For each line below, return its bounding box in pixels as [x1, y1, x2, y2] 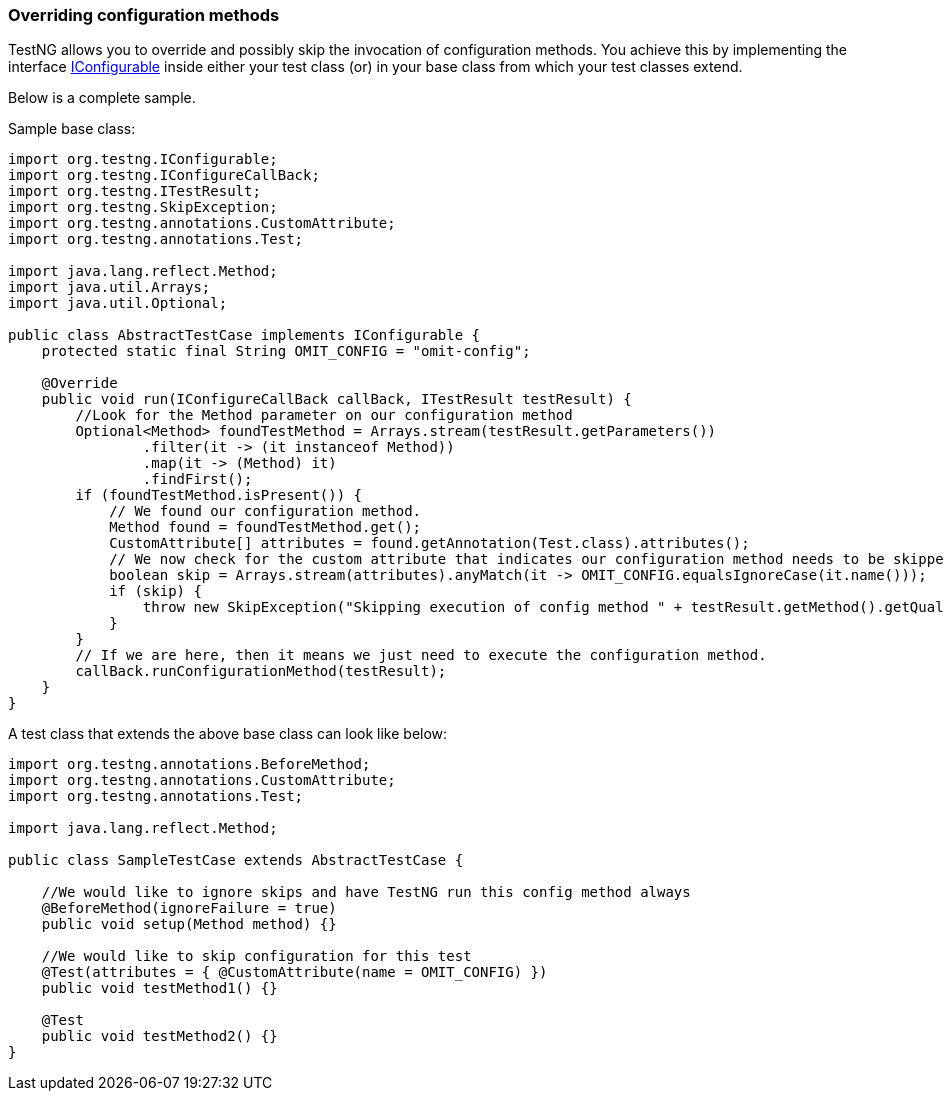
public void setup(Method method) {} [41, 916, 337, 933]
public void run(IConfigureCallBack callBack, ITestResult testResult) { [41, 391, 632, 408]
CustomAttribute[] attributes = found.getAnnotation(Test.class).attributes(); [109, 535, 750, 552]
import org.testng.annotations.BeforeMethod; [8, 756, 371, 773]
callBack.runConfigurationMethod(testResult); [75, 663, 447, 680]
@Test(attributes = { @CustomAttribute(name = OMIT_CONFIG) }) [41, 964, 548, 981]
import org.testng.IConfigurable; [8, 151, 278, 168]
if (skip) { [109, 583, 202, 600]
